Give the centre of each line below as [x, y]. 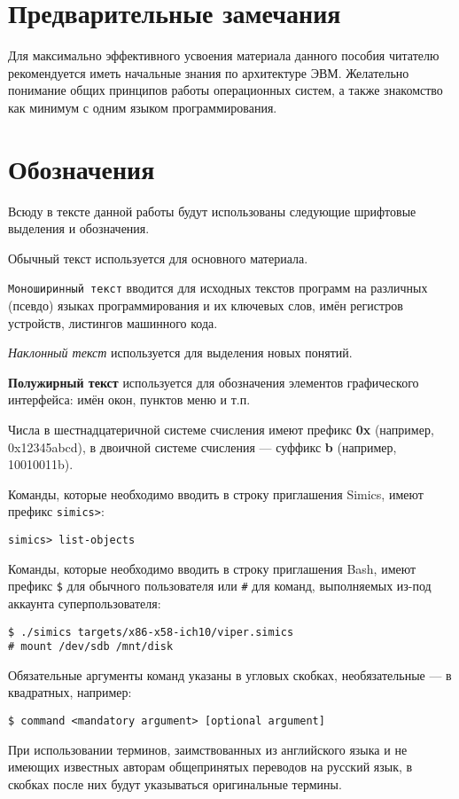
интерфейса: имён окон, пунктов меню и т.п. [129, 399]
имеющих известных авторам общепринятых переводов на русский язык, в [210, 767]
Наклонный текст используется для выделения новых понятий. [180, 352]
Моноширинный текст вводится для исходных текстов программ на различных [218, 288]
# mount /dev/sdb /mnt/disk [91, 647]
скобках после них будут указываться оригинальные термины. [175, 783]
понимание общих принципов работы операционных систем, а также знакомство [226, 90]
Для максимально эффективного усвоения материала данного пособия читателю [224, 55]
